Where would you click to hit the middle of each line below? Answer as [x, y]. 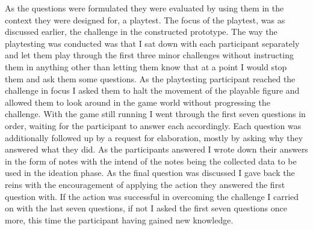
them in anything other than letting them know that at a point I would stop [146, 66]
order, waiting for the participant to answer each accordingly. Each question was [153, 125]
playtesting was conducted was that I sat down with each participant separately [152, 43]
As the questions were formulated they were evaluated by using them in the [144, 8]
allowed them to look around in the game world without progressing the [138, 102]
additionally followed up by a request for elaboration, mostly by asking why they [154, 137]
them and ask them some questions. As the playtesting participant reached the [150, 78]
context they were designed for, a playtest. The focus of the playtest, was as [145, 20]
